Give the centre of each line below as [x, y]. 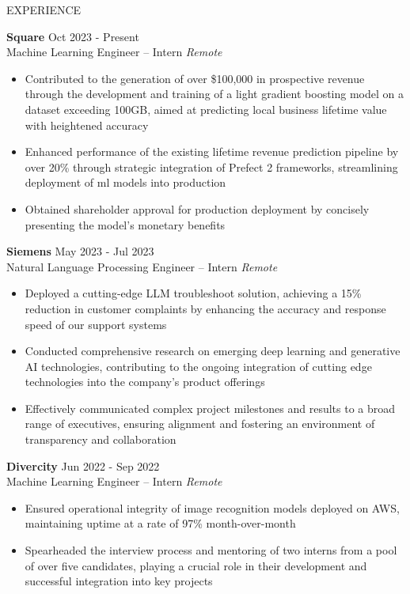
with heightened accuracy [87, 125]
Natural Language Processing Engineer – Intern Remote [142, 266]
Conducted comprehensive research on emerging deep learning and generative [213, 351]
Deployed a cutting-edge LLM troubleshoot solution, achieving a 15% [193, 293]
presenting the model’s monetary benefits [125, 224]
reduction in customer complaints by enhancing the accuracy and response [205, 308]
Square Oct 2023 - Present [73, 36]
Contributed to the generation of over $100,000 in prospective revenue [195, 78]
